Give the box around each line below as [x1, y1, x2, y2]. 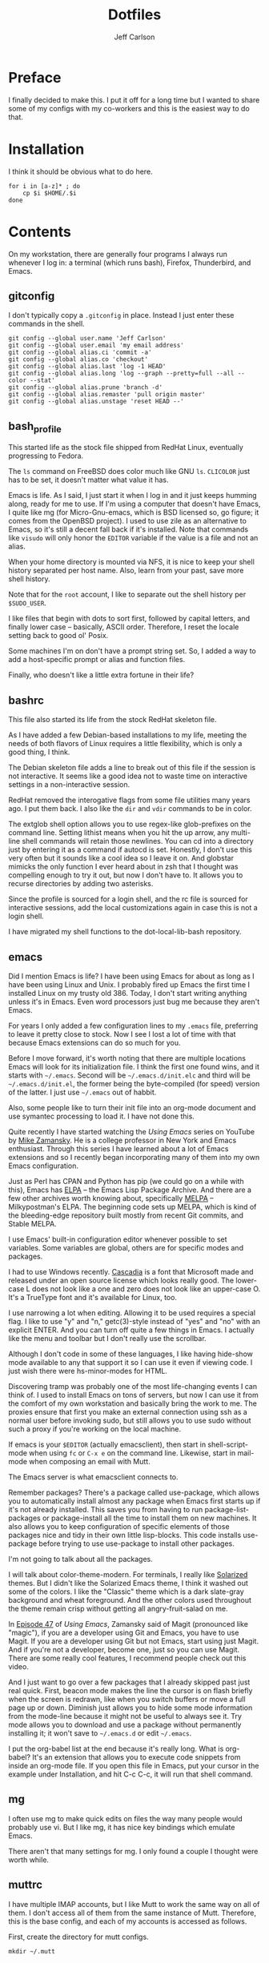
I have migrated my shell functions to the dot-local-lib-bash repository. [8, 927, 242, 937]
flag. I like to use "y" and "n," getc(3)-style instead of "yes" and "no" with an [8, 1317, 260, 1326]
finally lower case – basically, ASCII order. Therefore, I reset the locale [8, 622, 239, 632]
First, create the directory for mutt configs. [8, 1932, 150, 1941]
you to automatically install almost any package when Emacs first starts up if [8, 1496, 261, 1506]
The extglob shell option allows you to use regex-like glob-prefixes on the [8, 819, 251, 829]
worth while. [8, 1855, 50, 1865]
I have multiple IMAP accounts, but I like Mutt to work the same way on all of [8, 1899, 260, 1909]
